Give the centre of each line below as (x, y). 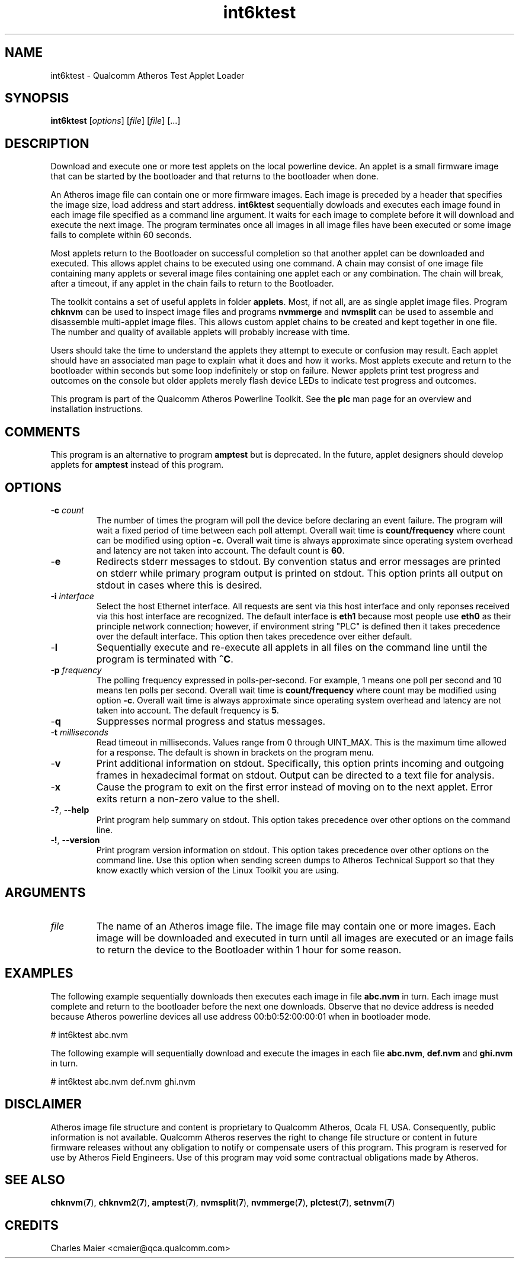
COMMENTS (43, 432)
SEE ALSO (35, 1180)
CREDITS (32, 1225)
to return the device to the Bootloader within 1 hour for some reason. (249, 949)
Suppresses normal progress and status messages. (211, 721)
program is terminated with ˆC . (165, 659)
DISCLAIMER (43, 1104)
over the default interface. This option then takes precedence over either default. (254, 636)
